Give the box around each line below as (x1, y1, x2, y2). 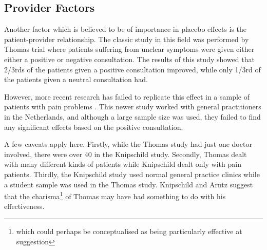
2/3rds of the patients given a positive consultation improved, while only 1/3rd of (4, 64, 261, 74)
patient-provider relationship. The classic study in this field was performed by (4, 33, 249, 44)
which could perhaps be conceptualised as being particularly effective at (16, 225, 242, 236)
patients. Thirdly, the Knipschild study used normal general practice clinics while (4, 168, 260, 179)
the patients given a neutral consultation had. (4, 74, 148, 85)
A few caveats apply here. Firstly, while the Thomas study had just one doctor (4, 139, 252, 149)
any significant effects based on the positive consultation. (4, 121, 183, 132)
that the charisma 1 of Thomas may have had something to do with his (4, 189, 226, 201)
